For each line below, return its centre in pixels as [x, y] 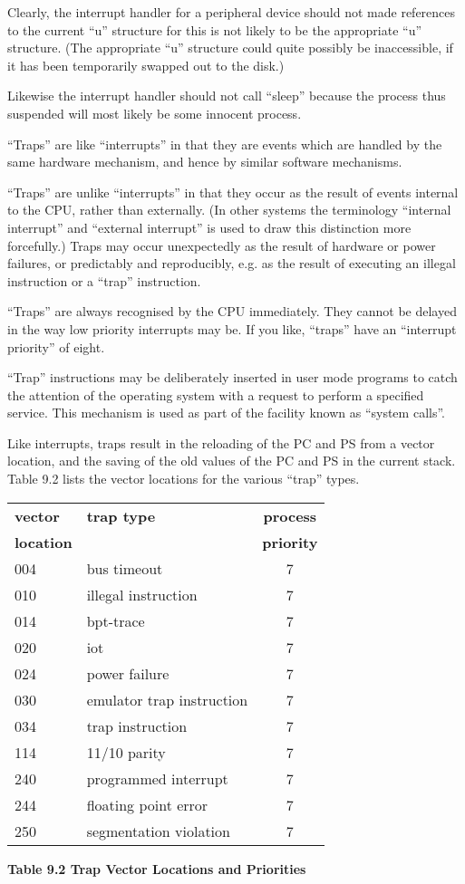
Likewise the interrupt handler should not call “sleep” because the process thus [227, 96]
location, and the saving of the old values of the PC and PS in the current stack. [232, 461]
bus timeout [125, 568]
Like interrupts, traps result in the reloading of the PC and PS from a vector [221, 442]
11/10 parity [126, 752]
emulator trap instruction [167, 699]
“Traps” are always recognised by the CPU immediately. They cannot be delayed [232, 311]
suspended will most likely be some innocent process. [155, 113]
